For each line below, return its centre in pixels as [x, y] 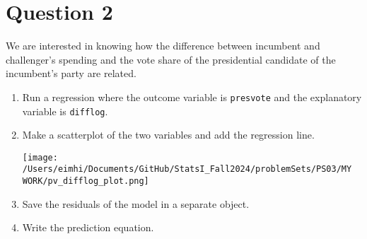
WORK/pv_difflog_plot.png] [86, 181]
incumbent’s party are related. [71, 73]
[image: [40, 157]
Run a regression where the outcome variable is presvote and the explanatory [192, 97]
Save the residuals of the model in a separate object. [136, 203]
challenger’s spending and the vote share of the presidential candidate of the [171, 59]
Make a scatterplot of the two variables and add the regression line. [168, 135]
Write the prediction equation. [88, 227]
